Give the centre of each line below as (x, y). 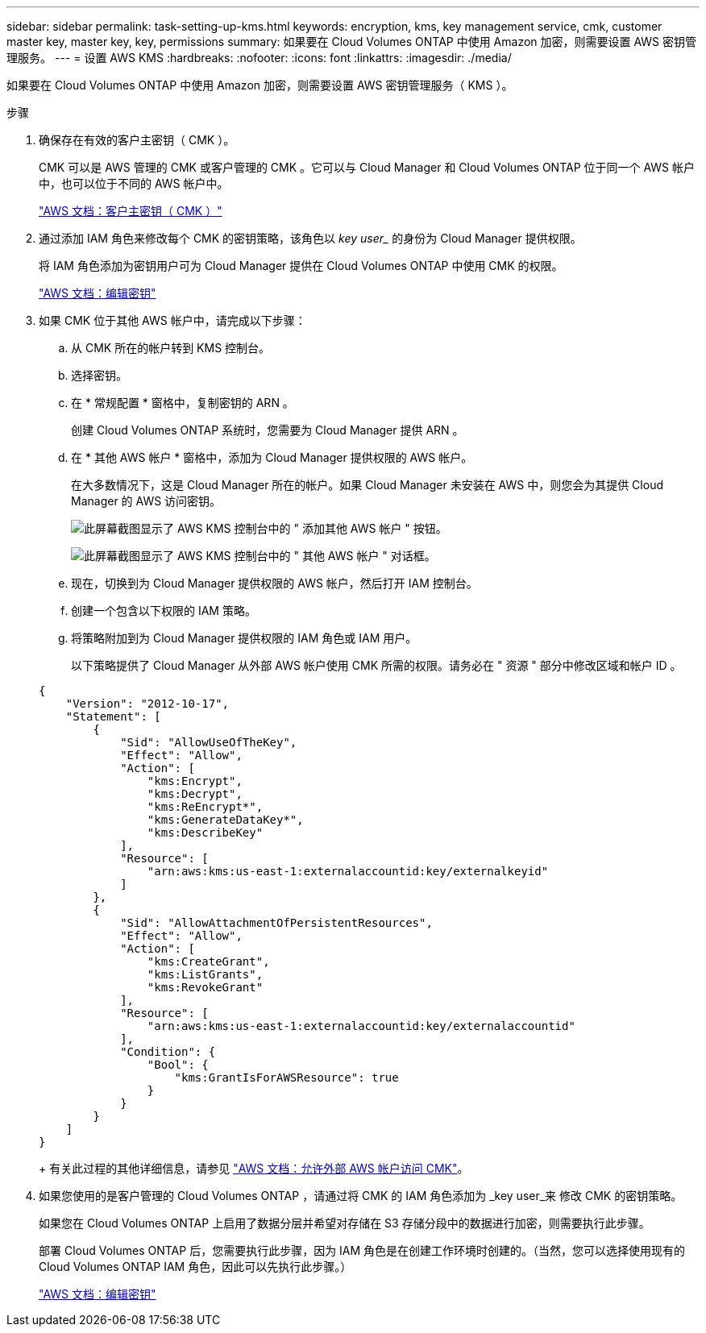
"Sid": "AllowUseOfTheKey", (209, 742)
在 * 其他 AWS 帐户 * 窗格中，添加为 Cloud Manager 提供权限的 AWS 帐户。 (272, 457)
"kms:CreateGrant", (208, 961)
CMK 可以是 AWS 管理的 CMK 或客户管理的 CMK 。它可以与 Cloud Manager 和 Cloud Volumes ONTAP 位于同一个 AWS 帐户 (367, 167)
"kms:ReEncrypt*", (205, 807)
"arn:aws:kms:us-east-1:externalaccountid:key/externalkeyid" (348, 871)
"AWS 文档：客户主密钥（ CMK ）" (131, 211)
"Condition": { (168, 1052)
